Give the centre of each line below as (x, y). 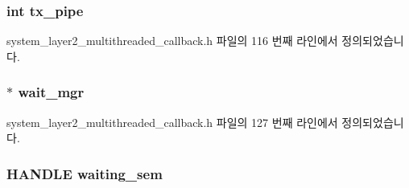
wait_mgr (51, 92)
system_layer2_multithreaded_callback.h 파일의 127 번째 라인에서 (172, 122)
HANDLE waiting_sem (85, 173)
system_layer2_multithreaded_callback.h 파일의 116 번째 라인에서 (172, 41)
